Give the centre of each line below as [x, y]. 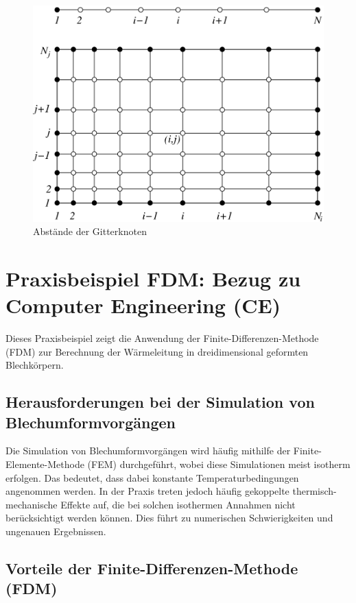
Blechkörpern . [35, 365]
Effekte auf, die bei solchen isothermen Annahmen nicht [178, 504]
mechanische [32, 504]
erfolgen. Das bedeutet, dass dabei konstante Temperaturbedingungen [152, 477]
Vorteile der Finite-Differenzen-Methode [152, 568]
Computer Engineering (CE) [143, 305]
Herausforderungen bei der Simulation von [160, 402]
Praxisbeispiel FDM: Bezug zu [153, 278]
